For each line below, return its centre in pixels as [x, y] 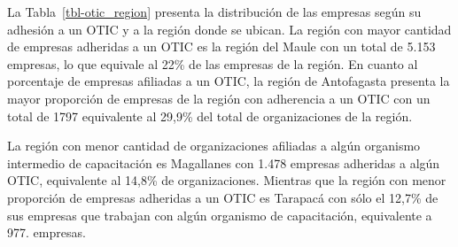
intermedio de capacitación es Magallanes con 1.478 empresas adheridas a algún [224, 162]
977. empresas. [47, 232]
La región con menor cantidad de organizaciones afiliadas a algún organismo [214, 146]
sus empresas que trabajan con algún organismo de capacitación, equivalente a [220, 215]
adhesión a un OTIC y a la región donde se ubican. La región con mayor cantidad [229, 29]
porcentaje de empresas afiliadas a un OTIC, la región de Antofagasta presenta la [229, 81]
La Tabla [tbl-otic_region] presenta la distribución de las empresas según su [214, 12]
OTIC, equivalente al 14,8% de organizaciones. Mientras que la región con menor [227, 180]
